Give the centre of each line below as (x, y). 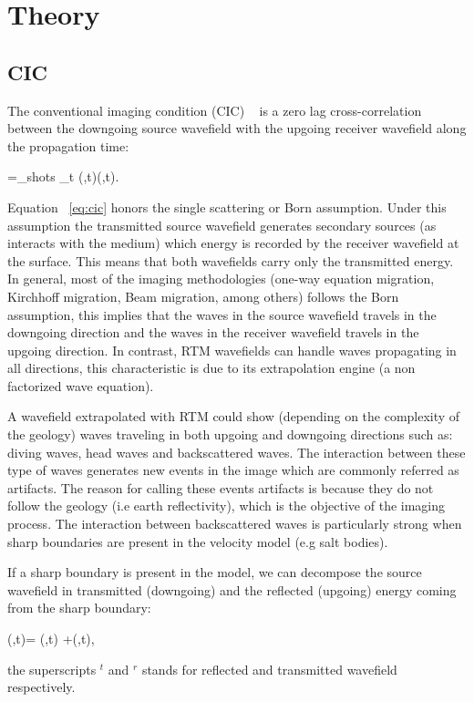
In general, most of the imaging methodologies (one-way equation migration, (221, 279)
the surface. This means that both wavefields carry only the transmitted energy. (231, 260)
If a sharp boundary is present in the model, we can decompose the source (215, 572)
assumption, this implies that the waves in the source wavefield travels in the (222, 314)
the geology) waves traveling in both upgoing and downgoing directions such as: (230, 434)
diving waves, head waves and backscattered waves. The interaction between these (237, 452)
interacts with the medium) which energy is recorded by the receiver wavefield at (233, 243)
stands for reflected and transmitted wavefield (269, 669)
